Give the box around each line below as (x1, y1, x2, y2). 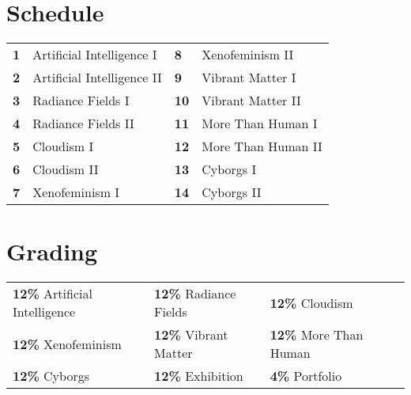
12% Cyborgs (13, 367, 89, 386)
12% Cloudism (270, 293, 353, 312)
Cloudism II (32, 160, 99, 179)
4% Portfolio (270, 367, 342, 386)
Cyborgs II (202, 183, 262, 202)
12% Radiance (154, 284, 236, 303)
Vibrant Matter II (202, 91, 301, 110)
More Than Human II (202, 137, 322, 156)
